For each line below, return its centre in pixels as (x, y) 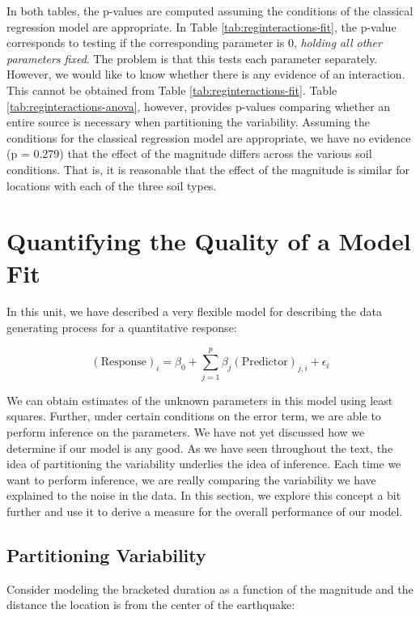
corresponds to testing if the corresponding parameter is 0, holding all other (194, 43)
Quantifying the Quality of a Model (209, 241)
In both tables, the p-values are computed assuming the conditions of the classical (210, 11)
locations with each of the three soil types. (112, 185)
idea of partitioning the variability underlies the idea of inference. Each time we (204, 464)
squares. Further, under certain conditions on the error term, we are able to (194, 416)
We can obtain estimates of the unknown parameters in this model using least (200, 400)
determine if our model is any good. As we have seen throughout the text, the (200, 448)
